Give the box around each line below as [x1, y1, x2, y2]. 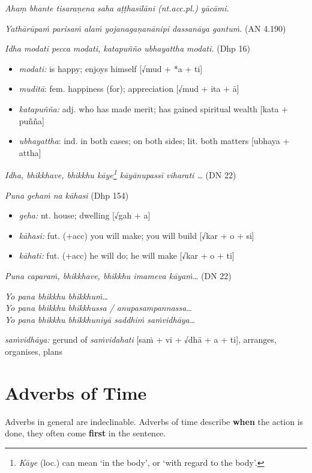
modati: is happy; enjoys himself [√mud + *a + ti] [19, 62, 203, 74]
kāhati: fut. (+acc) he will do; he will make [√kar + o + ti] [19, 249, 235, 262]
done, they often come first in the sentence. [5, 427, 166, 439]
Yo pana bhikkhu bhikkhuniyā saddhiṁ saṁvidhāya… [5, 313, 196, 325]
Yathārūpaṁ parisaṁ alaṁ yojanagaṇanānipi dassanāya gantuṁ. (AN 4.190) [5, 22, 286, 34]
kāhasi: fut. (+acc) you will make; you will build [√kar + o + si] [19, 229, 254, 241]
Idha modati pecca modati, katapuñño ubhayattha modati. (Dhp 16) [5, 42, 251, 55]
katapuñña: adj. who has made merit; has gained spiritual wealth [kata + [19, 102, 289, 115]
